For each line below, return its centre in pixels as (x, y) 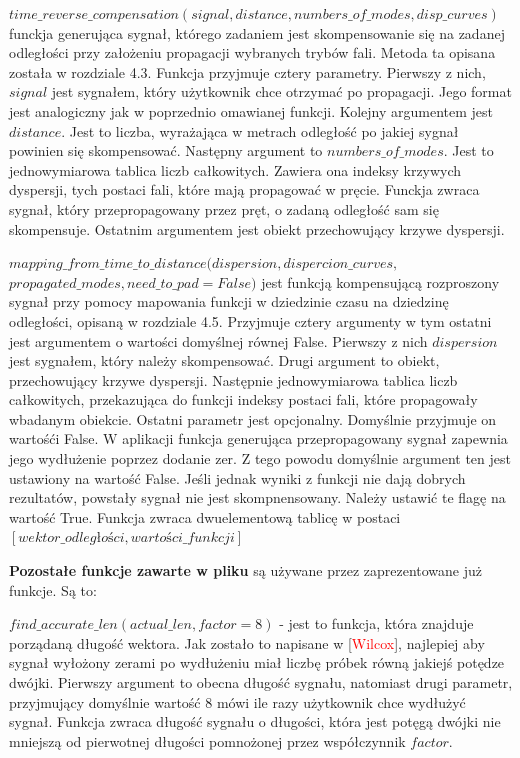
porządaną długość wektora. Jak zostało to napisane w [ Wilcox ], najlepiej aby (247, 642)
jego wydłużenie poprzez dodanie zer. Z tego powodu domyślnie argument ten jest (260, 458)
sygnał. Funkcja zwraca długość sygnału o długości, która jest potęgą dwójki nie (255, 721)
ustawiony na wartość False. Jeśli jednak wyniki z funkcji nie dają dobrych (237, 477)
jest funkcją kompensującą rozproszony (380, 281)
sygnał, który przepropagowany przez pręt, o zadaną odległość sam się (224, 208)
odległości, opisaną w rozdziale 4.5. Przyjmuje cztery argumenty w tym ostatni (250, 320)
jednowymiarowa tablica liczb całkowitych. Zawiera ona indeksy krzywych (235, 169)
